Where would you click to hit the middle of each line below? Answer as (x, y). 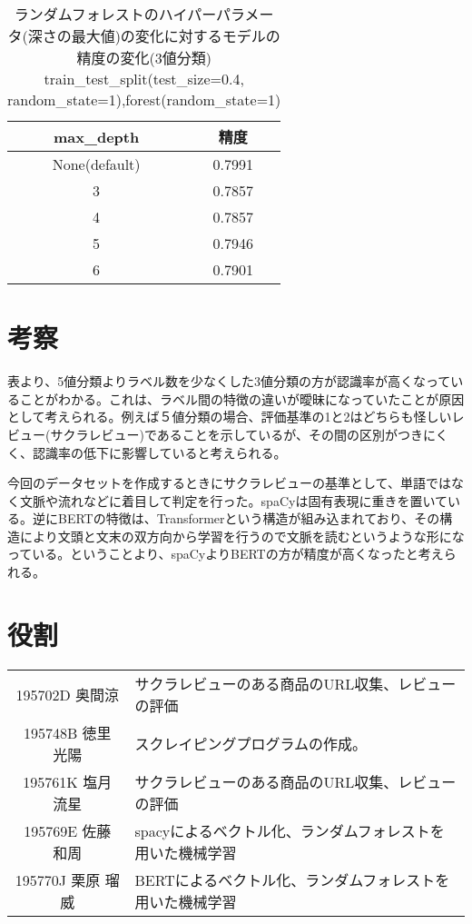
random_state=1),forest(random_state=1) (144, 99)
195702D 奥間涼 (68, 694)
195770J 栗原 (58, 879)
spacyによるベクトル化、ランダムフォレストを (290, 830)
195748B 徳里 (67, 732)
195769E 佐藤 (68, 830)
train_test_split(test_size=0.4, (144, 79)
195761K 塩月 (68, 781)
